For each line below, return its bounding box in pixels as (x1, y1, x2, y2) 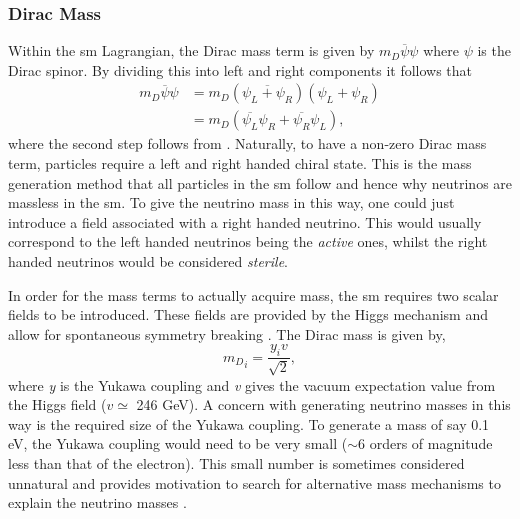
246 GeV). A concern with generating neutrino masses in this (136, 394, 511, 415)
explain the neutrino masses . (8, 492, 187, 513)
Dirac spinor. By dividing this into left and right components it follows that (8, 59, 473, 80)
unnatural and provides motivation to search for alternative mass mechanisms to (8, 472, 501, 493)
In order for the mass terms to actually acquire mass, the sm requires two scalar (8, 284, 499, 305)
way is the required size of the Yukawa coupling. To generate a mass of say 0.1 (8, 413, 490, 434)
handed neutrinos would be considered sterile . (8, 251, 288, 272)
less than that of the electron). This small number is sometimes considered (8, 453, 465, 473)
